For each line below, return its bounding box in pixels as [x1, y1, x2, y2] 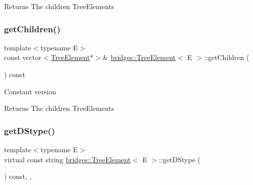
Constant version [4, 86, 57, 96]
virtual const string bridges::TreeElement [4, 154, 131, 164]
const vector [4, 52, 41, 63]
